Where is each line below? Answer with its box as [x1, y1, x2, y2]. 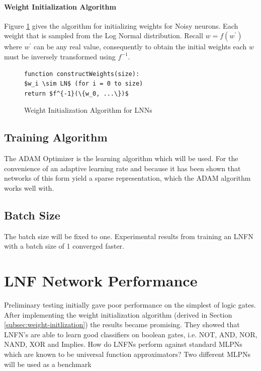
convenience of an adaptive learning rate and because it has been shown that [4, 163, 241, 173]
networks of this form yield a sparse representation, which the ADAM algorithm [4, 173, 251, 183]
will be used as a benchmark [4, 358, 92, 369]
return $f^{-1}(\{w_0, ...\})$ [24, 90, 129, 97]
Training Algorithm [4, 129, 108, 145]
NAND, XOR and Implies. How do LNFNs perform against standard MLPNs [4, 339, 242, 349]
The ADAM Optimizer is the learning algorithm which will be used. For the [4, 153, 238, 164]
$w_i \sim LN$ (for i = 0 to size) [24, 80, 143, 88]
